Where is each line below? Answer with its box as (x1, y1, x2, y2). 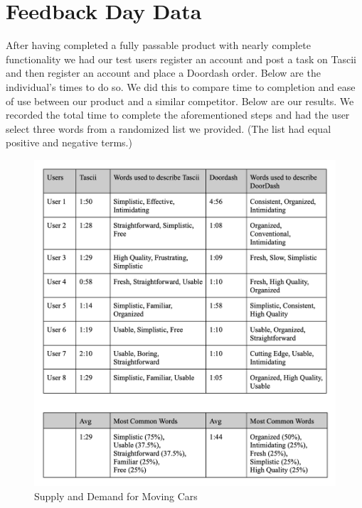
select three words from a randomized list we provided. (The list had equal (6, 121, 331, 136)
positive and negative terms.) (6, 135, 132, 150)
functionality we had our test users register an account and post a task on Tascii (6, 51, 357, 66)
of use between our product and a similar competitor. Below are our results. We (6, 93, 354, 108)
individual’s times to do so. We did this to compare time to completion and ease (6, 79, 356, 94)
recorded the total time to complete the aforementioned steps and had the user (6, 107, 350, 122)
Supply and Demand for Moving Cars (34, 488, 198, 503)
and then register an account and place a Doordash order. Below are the (6, 65, 321, 80)
